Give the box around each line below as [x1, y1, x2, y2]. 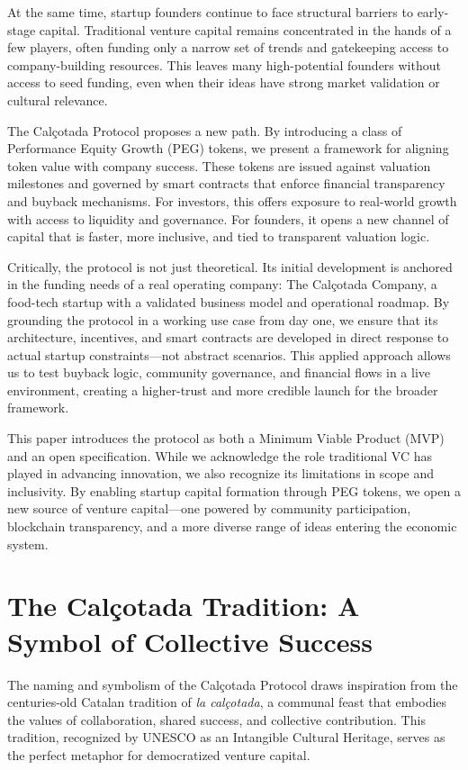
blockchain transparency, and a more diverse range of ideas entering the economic [7, 517, 457, 536]
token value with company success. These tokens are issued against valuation [7, 156, 431, 175]
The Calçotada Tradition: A [7, 587, 360, 624]
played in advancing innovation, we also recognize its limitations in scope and [7, 464, 435, 483]
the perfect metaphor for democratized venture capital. [7, 745, 310, 764]
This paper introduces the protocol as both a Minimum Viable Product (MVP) [7, 429, 445, 448]
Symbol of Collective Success [7, 622, 373, 659]
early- [417, 3, 449, 21]
